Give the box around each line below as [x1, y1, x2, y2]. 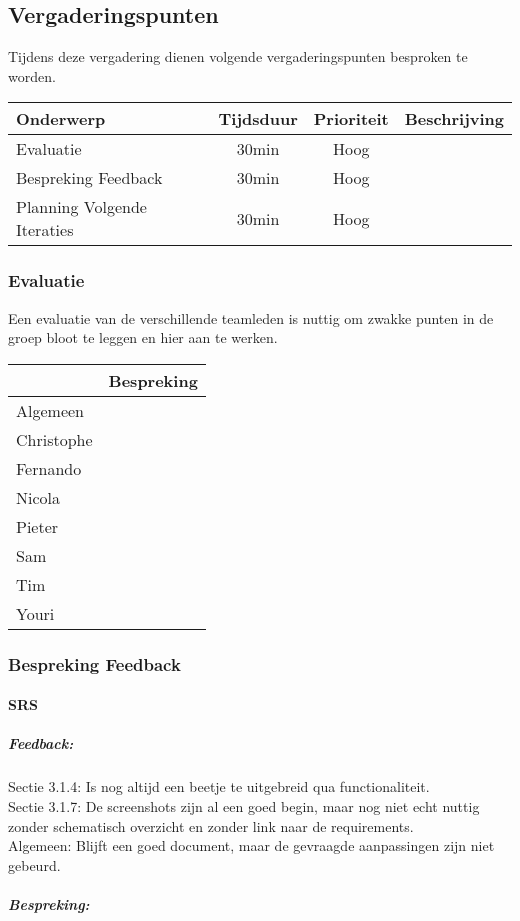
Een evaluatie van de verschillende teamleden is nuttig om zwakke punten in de [8, 307, 494, 328]
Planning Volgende [16, 195, 147, 219]
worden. [8, 65, 56, 86]
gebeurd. [8, 854, 61, 875]
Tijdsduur [218, 107, 298, 131]
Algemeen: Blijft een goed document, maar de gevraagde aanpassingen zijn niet [8, 835, 495, 856]
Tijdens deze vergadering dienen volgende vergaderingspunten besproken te [8, 46, 468, 67]
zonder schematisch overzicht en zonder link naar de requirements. [8, 815, 414, 836]
